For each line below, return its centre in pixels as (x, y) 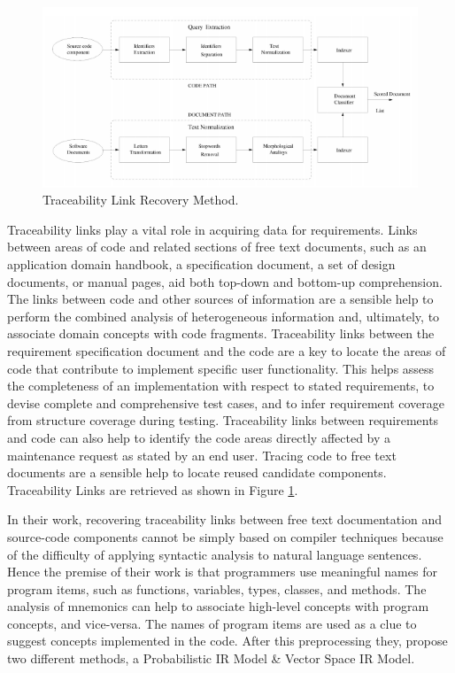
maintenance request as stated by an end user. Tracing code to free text (202, 455)
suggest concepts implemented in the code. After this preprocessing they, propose (227, 641)
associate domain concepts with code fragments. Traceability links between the (221, 333)
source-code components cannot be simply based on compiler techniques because (225, 536)
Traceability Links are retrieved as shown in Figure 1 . (153, 489)
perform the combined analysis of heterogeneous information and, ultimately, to (224, 316)
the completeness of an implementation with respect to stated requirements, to (221, 386)
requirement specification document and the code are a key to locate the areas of (227, 350)
